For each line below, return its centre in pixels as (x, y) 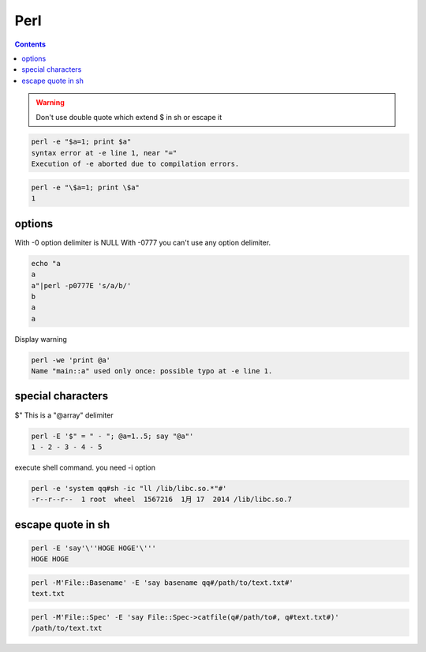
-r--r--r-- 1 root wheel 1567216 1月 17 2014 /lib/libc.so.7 (161, 500)
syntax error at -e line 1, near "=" (104, 153)
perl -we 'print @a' (71, 360)
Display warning (41, 339)
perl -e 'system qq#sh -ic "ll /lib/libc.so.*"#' (129, 488)
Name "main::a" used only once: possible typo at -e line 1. (152, 371)
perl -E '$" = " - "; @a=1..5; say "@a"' (112, 436)
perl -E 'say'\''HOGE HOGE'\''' (94, 548)
